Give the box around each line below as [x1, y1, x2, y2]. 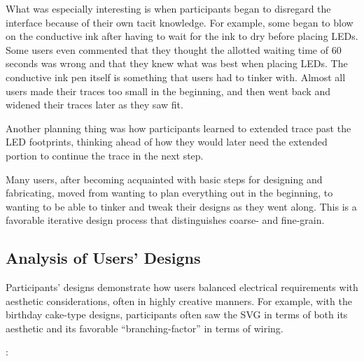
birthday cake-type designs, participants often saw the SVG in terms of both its [6, 307, 348, 322]
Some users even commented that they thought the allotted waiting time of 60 [6, 42, 342, 57]
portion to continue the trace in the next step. [6, 148, 204, 162]
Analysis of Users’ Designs [6, 247, 201, 269]
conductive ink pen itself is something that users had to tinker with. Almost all [6, 69, 346, 84]
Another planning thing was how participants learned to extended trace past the [6, 120, 351, 135]
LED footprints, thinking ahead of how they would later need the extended [6, 134, 328, 149]
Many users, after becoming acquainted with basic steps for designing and [6, 171, 323, 186]
